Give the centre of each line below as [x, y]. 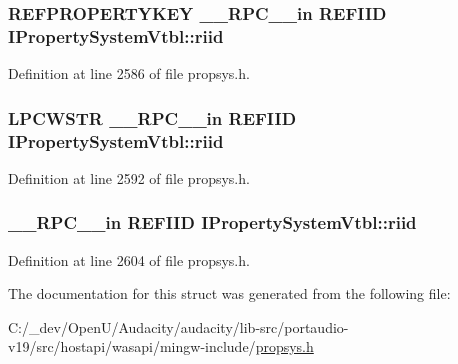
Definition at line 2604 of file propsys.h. [129, 259]
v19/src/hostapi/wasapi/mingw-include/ [132, 346]
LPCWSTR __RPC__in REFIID [152, 117]
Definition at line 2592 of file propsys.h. [129, 177]
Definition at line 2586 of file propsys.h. [129, 73]
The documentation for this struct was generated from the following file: [229, 293]
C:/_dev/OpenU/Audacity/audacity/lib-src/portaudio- [178, 326]
